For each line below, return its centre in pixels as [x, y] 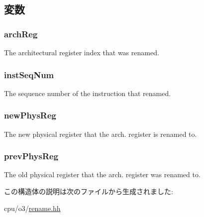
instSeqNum [29, 74]
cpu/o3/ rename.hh [32, 208]
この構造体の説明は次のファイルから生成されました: [89, 191]
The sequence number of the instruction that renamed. [88, 93]
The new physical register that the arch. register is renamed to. [101, 134]
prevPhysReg [31, 156]
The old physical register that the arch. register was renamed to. [102, 174]
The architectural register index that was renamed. [82, 52]
